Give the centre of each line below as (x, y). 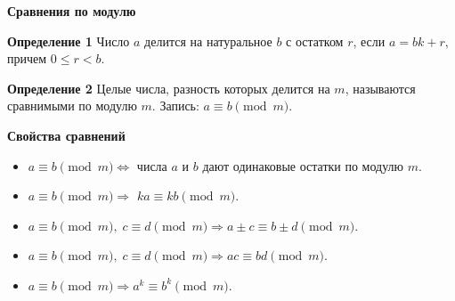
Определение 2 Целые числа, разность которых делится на (169, 88)
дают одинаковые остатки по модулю (303, 165)
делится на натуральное (208, 41)
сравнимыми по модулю (72, 106)
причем (27, 58)
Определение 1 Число (69, 41)
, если (369, 41)
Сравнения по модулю (72, 11)
